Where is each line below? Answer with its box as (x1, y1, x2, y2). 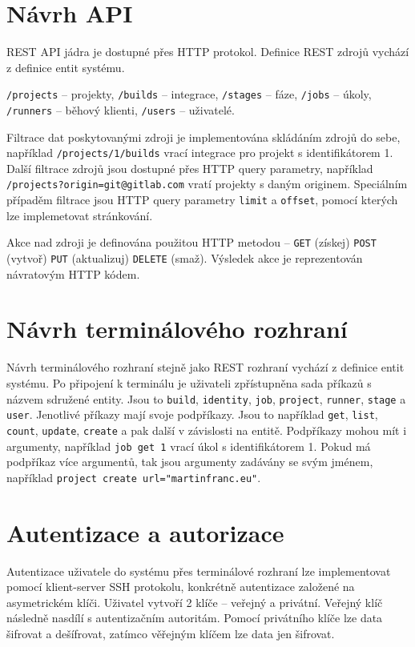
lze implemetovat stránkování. (6, 207, 153, 223)
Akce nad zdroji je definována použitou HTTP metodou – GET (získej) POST (6, 234, 377, 251)
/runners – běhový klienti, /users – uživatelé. (6, 101, 235, 118)
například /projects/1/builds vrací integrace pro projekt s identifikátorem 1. (6, 144, 393, 161)
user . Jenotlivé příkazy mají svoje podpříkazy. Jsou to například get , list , (6, 406, 378, 423)
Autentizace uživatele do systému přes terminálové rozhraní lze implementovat (6, 562, 391, 579)
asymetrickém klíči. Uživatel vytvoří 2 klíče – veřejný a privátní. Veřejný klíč (6, 593, 383, 610)
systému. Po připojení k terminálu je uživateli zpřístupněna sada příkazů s (6, 375, 372, 391)
